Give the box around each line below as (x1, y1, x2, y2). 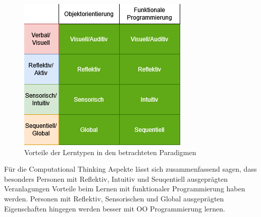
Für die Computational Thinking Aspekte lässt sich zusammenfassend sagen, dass (4, 164, 257, 174)
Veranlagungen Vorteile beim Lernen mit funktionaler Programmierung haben (4, 183, 245, 194)
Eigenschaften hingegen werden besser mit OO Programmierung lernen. (4, 203, 225, 213)
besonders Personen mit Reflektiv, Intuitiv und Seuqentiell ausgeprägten (4, 173, 228, 184)
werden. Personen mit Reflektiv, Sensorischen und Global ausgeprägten (4, 193, 224, 203)
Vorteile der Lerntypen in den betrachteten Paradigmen (24, 147, 196, 157)
